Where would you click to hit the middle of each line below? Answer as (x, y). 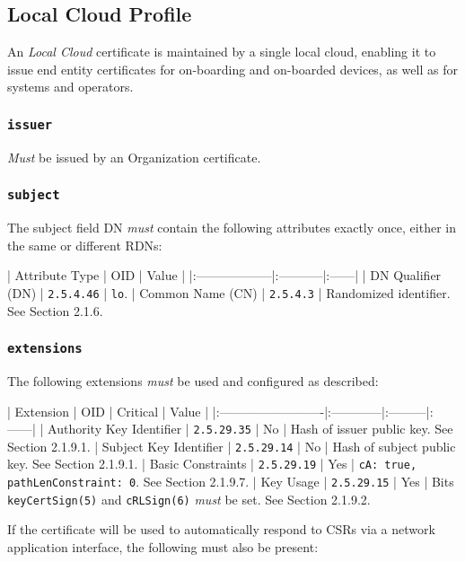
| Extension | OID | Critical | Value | (108, 411)
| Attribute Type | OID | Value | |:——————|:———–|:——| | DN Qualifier (224, 275)
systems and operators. (70, 87)
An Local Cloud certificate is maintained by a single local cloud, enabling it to (222, 52)
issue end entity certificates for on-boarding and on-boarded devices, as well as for (232, 69)
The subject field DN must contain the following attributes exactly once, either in (232, 228)
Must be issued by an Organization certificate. (134, 157)
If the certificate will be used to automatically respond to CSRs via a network (221, 529)
